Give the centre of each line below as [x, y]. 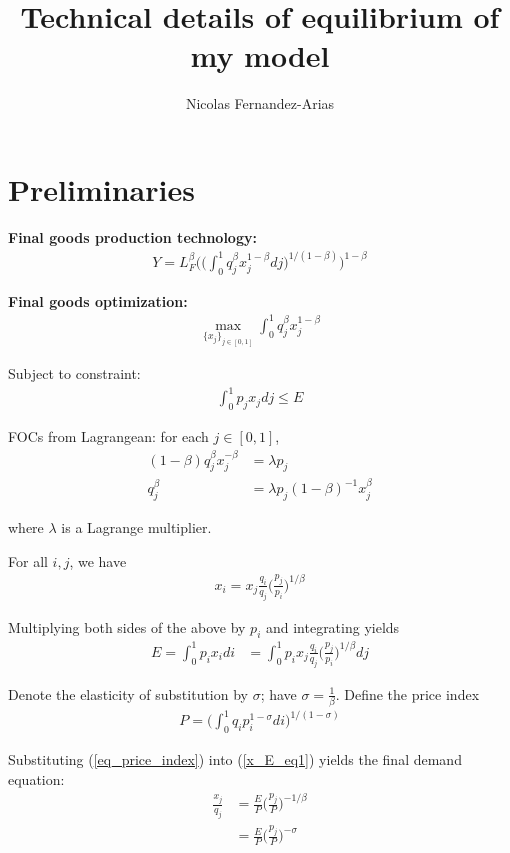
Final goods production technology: [132, 236]
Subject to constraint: [74, 373]
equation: [36, 778]
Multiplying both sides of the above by [127, 626]
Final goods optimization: [98, 300]
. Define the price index [407, 693]
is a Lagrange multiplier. [136, 527]
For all [28, 560]
